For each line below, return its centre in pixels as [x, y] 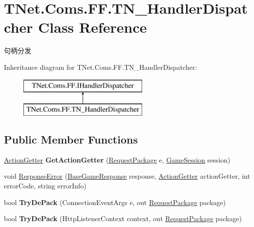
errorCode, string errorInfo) [45, 186]
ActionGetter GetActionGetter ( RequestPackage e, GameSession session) [117, 159]
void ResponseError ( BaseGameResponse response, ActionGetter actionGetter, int [127, 176]
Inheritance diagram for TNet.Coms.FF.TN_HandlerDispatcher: [101, 67]
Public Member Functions [71, 139]
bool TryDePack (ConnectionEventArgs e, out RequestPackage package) [115, 202]
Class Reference [93, 27]
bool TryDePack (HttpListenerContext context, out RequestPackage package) [123, 218]
